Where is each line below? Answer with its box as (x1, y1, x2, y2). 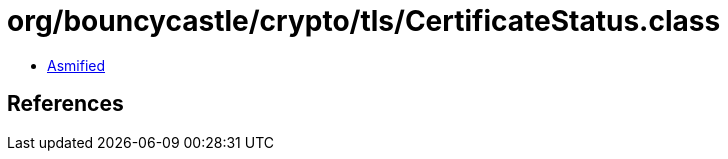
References (7, 91, 124, 117)
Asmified (47, 56, 106, 74)
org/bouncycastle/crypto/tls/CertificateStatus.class (7, 4, 721, 38)
